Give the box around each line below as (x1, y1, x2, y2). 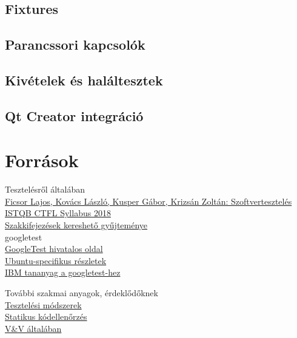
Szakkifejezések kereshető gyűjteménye (5, 219, 148, 231)
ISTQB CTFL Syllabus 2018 (5, 207, 111, 219)
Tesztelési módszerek (5, 298, 82, 311)
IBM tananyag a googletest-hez (5, 266, 121, 279)
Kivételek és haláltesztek (5, 70, 163, 89)
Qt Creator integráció (5, 106, 144, 125)
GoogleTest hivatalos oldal (5, 242, 103, 255)
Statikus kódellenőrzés (5, 310, 87, 323)
